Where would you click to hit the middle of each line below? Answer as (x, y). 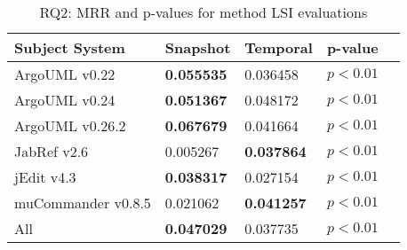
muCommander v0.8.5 (83, 203)
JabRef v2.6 (52, 151)
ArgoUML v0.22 (65, 74)
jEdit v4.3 (45, 177)
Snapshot (198, 47)
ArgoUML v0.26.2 (70, 125)
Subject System (70, 47)
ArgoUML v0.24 (65, 100)
